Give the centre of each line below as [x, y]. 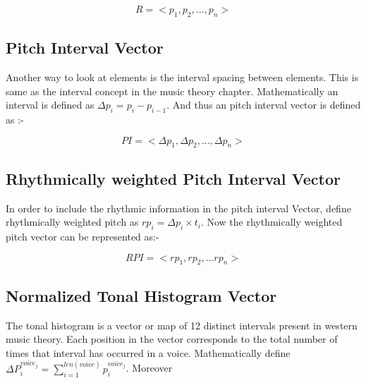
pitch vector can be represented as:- [83, 236]
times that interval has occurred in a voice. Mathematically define [148, 352]
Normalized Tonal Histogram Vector [141, 295]
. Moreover [149, 368]
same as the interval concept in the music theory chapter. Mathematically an [172, 91]
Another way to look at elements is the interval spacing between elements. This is [182, 77]
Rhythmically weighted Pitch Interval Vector [173, 178]
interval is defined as [50, 105]
